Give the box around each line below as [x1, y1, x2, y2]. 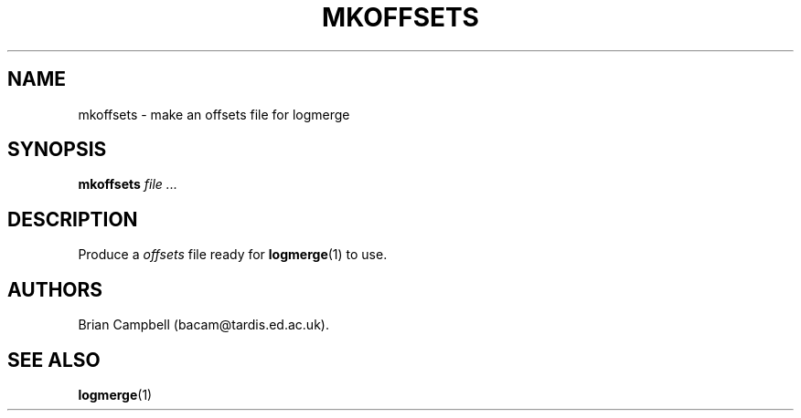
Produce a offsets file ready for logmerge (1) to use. [78, 246, 388, 263]
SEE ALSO [7, 348, 101, 371]
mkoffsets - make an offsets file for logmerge [78, 106, 350, 122]
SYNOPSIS [7, 138, 107, 162]
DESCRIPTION [7, 207, 138, 231]
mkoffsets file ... [78, 176, 177, 193]
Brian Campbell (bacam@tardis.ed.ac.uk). [78, 317, 329, 333]
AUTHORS [7, 277, 103, 301]
